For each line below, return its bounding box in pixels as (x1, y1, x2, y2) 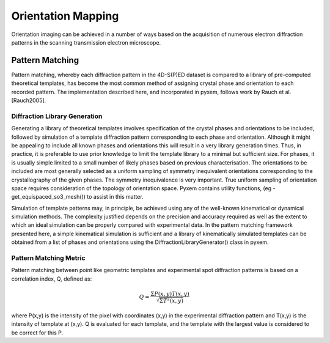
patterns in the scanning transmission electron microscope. (11, 39, 161, 46)
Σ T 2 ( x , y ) (159, 296, 184, 304)
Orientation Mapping (11, 9, 119, 23)
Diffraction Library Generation (11, 112, 103, 120)
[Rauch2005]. (11, 97, 46, 104)
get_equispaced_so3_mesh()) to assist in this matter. (11, 193, 144, 201)
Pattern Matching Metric (11, 254, 86, 262)
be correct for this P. (11, 329, 64, 336)
